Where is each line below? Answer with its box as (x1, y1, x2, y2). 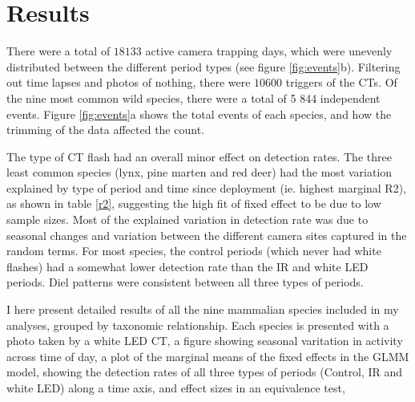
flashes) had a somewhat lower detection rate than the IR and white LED (6, 258, 369, 274)
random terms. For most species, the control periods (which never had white (6, 242, 381, 259)
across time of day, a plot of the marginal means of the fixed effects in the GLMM (6, 347, 409, 364)
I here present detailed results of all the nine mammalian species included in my (6, 301, 399, 318)
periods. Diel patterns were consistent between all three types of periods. (6, 274, 364, 290)
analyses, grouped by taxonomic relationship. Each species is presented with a (6, 316, 389, 333)
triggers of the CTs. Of (285, 74, 397, 91)
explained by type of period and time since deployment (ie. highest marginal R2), (6, 179, 406, 196)
